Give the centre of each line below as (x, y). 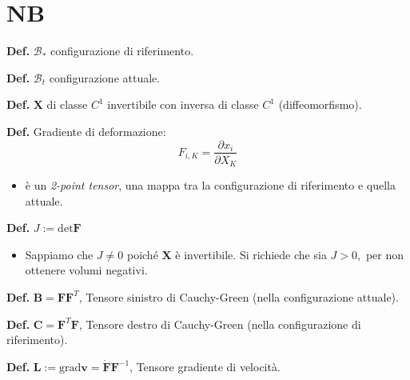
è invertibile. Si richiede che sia (251, 254)
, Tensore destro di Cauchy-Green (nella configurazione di (220, 324)
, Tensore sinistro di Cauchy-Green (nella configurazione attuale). (239, 296)
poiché (142, 254)
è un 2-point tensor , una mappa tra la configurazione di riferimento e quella (210, 185)
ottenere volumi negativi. (86, 270)
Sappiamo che (59, 254)
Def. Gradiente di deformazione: (86, 131)
